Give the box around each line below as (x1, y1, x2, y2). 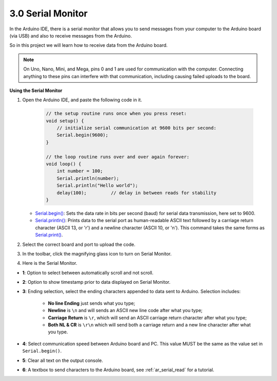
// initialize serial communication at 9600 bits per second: (56, 125, 216, 131)
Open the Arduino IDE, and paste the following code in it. (22, 97, 142, 103)
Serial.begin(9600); (56, 132, 109, 138)
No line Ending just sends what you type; (48, 300, 135, 306)
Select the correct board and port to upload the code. (22, 241, 135, 247)
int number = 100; (56, 168, 103, 174)
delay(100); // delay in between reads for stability (56, 190, 216, 195)
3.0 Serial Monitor (9, 8, 88, 19)
